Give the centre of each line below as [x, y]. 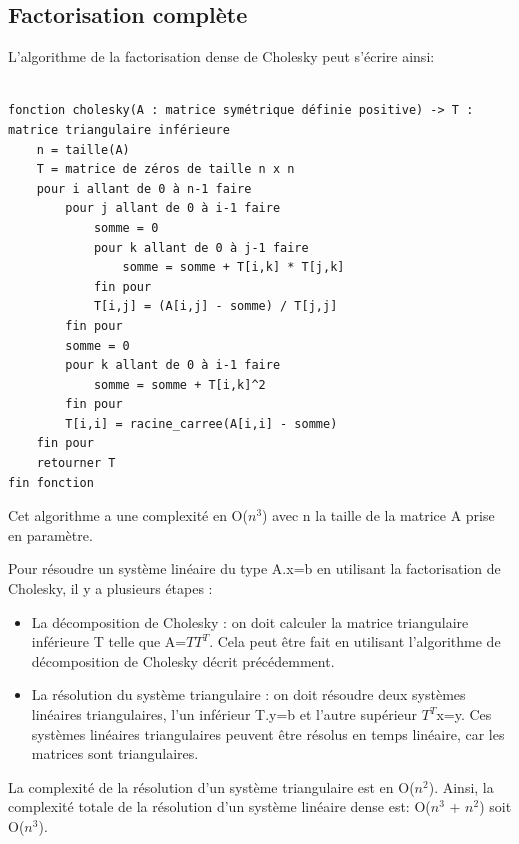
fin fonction [51, 482]
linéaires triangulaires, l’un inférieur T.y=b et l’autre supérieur [224, 714]
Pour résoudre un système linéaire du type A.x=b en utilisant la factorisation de [254, 568]
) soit [495, 806]
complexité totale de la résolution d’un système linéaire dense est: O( [219, 806]
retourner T [76, 463]
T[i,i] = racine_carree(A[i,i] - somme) [201, 423]
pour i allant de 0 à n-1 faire [144, 188]
